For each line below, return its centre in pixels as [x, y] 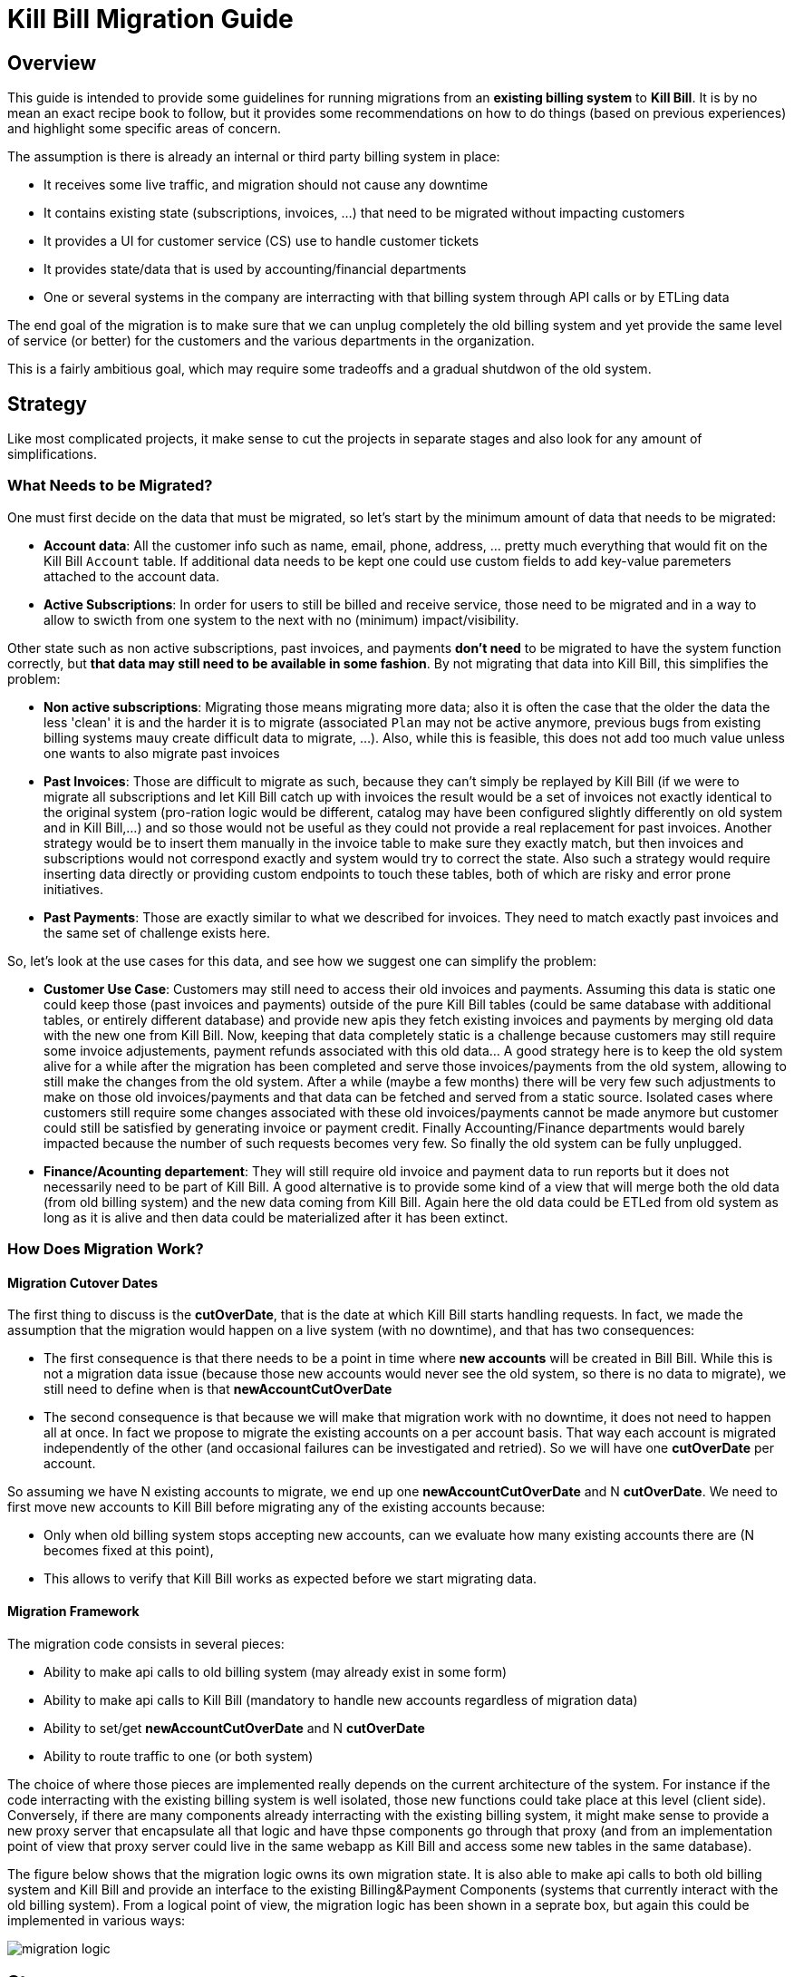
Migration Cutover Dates [83, 1282]
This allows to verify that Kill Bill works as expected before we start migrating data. [290, 1579]
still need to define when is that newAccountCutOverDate [218, 1389]
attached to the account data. [131, 576]
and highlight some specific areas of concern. [145, 129]
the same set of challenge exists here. [157, 932]
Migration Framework [73, 1611]
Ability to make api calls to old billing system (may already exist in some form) [276, 1671]
